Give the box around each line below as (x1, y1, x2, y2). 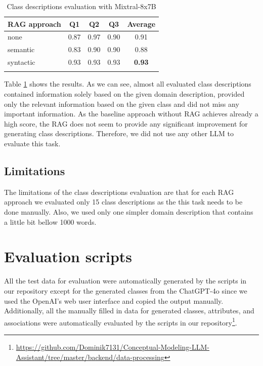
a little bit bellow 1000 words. (4, 216, 97, 227)
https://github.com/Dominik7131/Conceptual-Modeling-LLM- (16, 341, 210, 352)
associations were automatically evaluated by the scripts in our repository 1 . (4, 315, 237, 328)
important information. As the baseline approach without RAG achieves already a (4, 108, 258, 119)
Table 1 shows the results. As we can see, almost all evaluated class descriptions (4, 78, 251, 89)
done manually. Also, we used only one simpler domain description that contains (4, 207, 253, 217)
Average (127, 18, 156, 29)
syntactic (8, 57, 35, 67)
